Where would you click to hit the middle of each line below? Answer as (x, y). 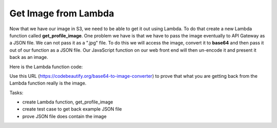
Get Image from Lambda (62, 13)
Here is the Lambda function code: (46, 67)
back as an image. (29, 57)
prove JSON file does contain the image (65, 116)
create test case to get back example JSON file (72, 109)
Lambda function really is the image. (48, 83)
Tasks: (16, 93)
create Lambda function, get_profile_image (68, 102)
